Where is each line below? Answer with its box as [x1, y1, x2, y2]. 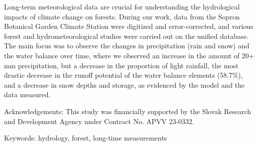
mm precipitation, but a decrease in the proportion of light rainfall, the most [4, 60, 239, 70]
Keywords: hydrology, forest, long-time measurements [4, 133, 167, 143]
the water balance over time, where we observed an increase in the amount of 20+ [4, 50, 255, 60]
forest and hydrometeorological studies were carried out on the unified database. [4, 30, 249, 41]
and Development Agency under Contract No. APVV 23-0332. [4, 116, 194, 126]
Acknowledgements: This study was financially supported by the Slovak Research [4, 106, 252, 116]
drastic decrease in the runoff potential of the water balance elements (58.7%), [4, 70, 243, 80]
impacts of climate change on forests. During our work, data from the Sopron [4, 11, 240, 21]
